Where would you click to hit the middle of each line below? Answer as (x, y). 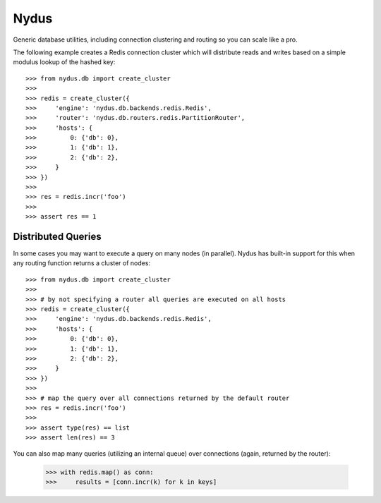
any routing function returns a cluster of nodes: (82, 263)
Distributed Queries (57, 237)
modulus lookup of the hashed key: (64, 62)
